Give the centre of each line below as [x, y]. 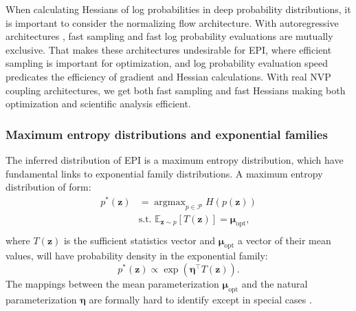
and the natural [275, 283]
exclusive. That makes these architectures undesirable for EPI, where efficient [169, 49]
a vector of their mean [284, 240]
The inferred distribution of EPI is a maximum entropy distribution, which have [175, 159]
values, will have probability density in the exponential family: [137, 256]
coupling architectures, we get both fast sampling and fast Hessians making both [176, 90]
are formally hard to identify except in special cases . [200, 299]
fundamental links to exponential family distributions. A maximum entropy [164, 173]
